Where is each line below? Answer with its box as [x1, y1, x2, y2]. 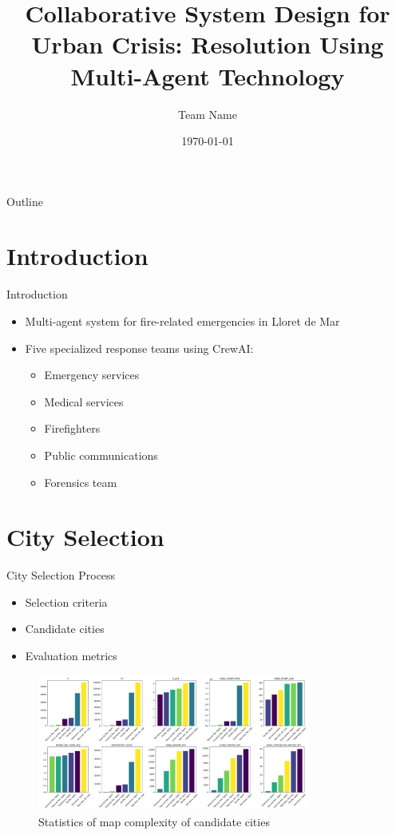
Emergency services [44, 366, 140, 383]
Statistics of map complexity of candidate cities [38, 813, 270, 829]
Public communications [44, 446, 158, 463]
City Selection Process [6, 567, 116, 584]
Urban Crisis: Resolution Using [31, 28, 384, 61]
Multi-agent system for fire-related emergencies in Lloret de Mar [25, 313, 340, 329]
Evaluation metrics [25, 647, 117, 664]
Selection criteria [25, 593, 108, 610]
